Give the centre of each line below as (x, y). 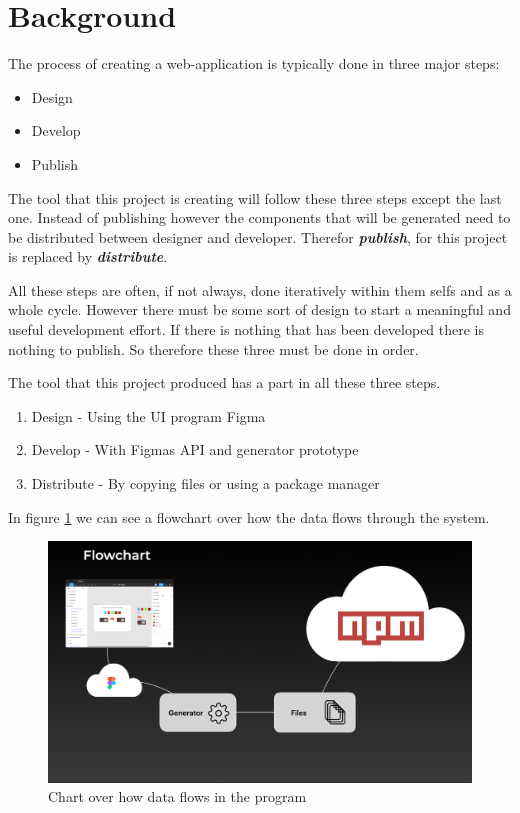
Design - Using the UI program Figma (148, 415)
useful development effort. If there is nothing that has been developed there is (246, 329)
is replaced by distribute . (88, 256)
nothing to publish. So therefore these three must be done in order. (213, 348)
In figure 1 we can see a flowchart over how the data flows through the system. (249, 516)
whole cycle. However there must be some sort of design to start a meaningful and (259, 309)
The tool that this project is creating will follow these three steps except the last (255, 197)
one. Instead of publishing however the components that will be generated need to (259, 217)
